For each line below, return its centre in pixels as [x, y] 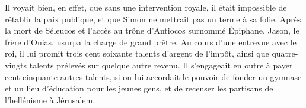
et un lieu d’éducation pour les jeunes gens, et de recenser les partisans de [139, 88]
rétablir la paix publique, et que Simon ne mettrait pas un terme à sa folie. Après [153, 19]
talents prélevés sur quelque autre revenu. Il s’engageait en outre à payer [161, 65]
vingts [16, 65]
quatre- [285, 53]
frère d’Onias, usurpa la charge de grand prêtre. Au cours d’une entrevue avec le [151, 42]
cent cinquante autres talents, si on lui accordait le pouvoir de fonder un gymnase [153, 76]
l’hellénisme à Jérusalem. [50, 99]
